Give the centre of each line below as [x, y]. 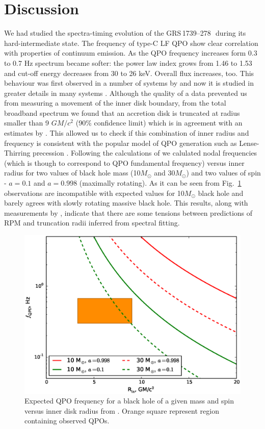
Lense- [249, 143]
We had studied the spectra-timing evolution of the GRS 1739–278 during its [125, 33]
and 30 [165, 173]
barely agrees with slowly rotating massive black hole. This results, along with [126, 203]
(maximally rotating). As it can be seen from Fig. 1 [160, 183]
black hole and [221, 193]
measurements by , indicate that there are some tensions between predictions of [128, 212]
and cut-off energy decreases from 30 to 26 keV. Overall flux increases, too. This [129, 73]
